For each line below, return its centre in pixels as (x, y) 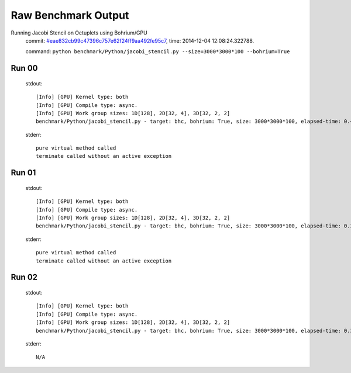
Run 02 (24, 277)
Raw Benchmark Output (70, 15)
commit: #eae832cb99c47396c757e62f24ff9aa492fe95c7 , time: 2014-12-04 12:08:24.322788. (140, 40)
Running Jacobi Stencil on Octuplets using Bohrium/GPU (79, 33)
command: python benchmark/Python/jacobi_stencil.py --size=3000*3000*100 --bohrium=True (158, 51)
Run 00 (24, 68)
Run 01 (23, 173)
